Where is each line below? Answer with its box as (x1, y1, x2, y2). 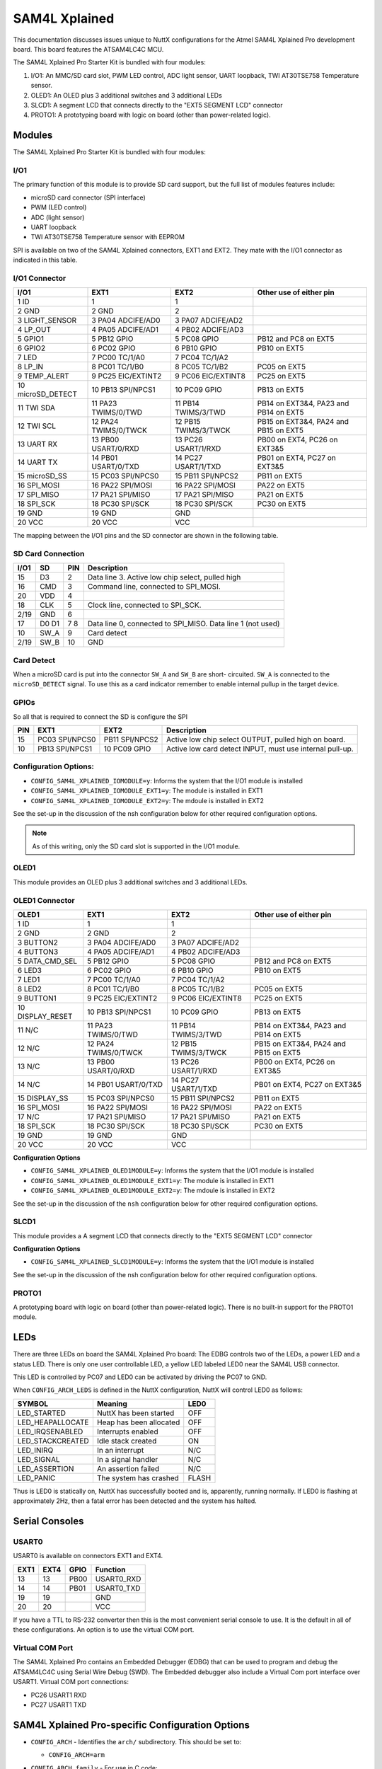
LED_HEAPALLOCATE (17, 1417, 89, 1427)
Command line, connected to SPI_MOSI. (87, 582, 221, 592)
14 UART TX (17, 457, 58, 467)
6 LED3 (17, 966, 42, 975)
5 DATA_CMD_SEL (17, 956, 78, 966)
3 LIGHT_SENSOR (17, 316, 77, 325)
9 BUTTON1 (17, 993, 57, 1003)
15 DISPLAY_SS (17, 1093, 69, 1103)
